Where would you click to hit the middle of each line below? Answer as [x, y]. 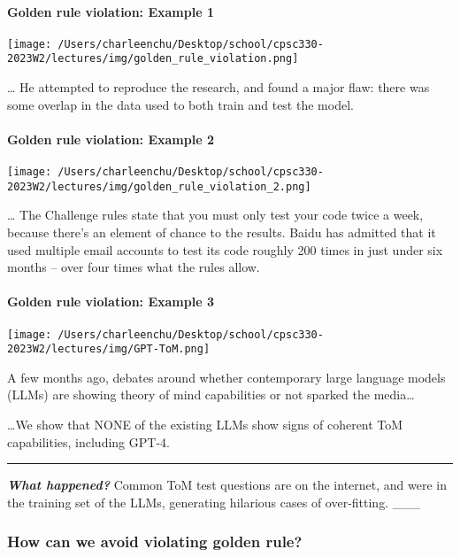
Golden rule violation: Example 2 [111, 139]
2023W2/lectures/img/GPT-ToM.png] [109, 349]
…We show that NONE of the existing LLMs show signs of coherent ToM [205, 425]
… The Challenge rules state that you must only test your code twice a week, [215, 215]
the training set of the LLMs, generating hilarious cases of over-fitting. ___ [214, 502]
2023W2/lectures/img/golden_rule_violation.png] [153, 59]
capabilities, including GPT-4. [88, 441]
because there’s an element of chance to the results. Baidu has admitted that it [222, 232]
